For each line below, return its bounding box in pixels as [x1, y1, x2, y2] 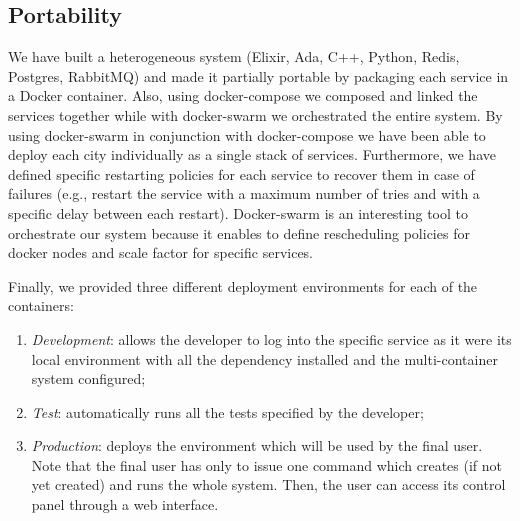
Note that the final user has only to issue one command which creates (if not [31, 454, 502, 475]
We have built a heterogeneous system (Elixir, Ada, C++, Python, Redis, [8, 46, 460, 67]
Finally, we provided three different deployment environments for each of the [8, 275, 478, 296]
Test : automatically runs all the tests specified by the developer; [31, 401, 424, 422]
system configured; [31, 368, 146, 389]
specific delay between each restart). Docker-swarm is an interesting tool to [8, 202, 468, 223]
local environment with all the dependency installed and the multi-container [31, 348, 498, 369]
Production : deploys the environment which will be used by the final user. [31, 435, 483, 456]
